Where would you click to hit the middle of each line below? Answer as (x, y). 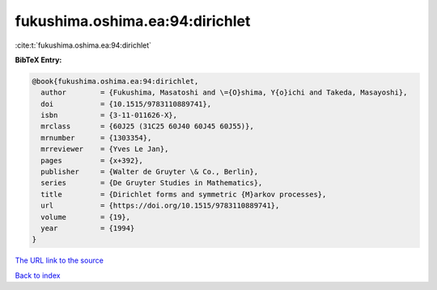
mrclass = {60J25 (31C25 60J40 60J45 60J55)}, (147, 126)
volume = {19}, (86, 217)
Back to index (38, 275)
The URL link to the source (59, 261)
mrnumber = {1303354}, (96, 138)
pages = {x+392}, (92, 160)
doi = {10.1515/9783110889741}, (126, 104)
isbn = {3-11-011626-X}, (109, 116)
